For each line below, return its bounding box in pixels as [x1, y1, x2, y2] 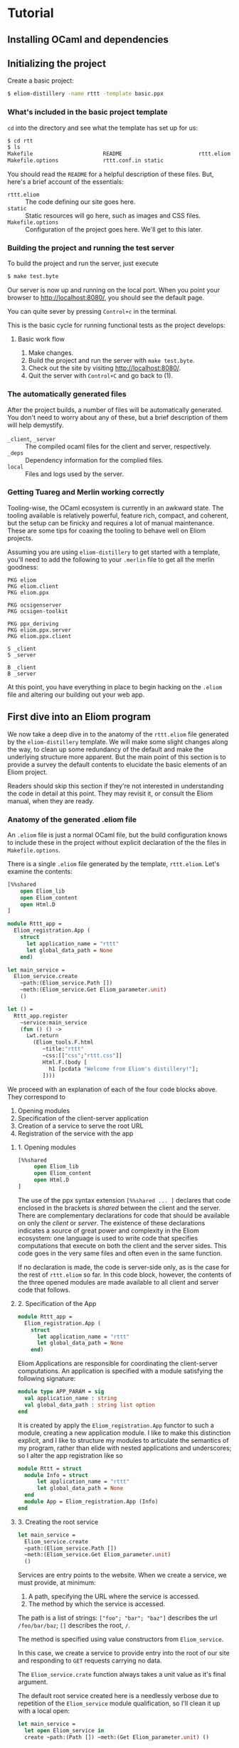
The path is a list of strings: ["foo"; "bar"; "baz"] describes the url [17, 1613, 218, 1623]
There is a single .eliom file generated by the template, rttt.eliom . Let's [7, 859, 220, 868]
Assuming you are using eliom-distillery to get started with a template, [7, 547, 221, 556]
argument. [17, 1677, 48, 1687]
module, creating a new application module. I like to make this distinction [17, 1428, 231, 1437]
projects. [7, 533, 33, 543]
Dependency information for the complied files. [25, 456, 164, 464]
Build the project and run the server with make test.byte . [28, 356, 195, 365]
